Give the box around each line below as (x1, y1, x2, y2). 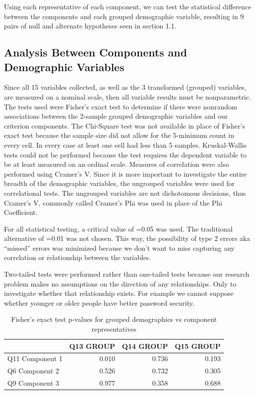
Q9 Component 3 (7, 378, 59, 388)
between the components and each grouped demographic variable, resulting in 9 (4, 11, 244, 21)
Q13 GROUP (69, 341, 115, 351)
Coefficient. (4, 207, 38, 217)
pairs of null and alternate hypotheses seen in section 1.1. (4, 21, 176, 31)
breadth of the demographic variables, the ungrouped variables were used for (4, 178, 235, 188)
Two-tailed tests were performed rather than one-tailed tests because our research (4, 269, 250, 279)
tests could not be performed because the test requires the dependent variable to (4, 149, 247, 159)
